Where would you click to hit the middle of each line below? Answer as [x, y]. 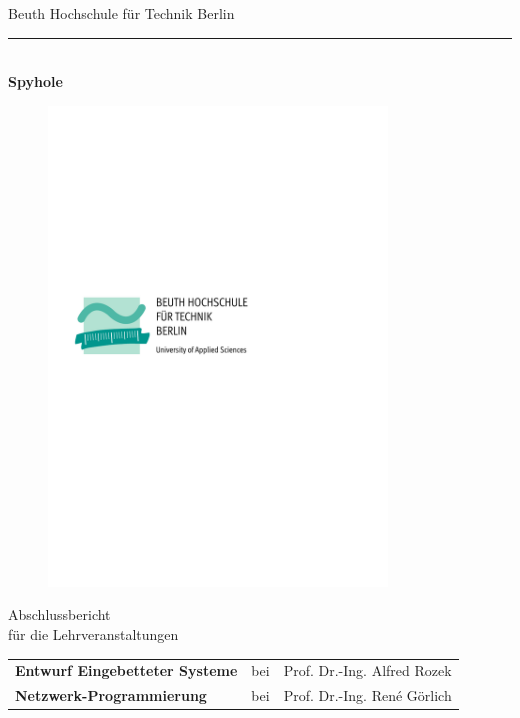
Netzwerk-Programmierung [111, 695]
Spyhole [35, 81]
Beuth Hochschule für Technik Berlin [121, 13]
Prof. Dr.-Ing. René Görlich [367, 695]
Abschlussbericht [59, 614]
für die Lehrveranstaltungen [93, 634]
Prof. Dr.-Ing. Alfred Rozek [367, 670]
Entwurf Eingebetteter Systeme [126, 670]
